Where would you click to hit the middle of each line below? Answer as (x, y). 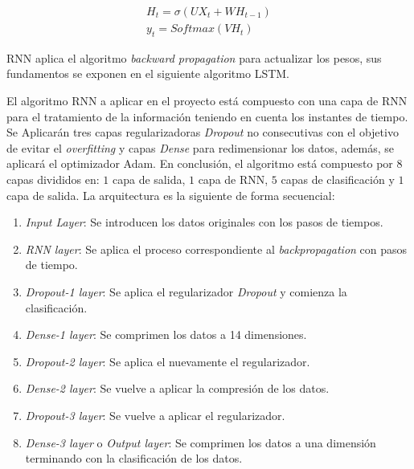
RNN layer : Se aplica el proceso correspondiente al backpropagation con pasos (216, 249)
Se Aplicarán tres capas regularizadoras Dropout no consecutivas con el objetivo (203, 132)
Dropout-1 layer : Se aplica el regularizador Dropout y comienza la (186, 291)
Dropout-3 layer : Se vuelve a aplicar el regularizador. (155, 415)
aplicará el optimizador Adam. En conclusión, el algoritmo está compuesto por (200, 163)
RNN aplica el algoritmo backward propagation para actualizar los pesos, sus (194, 57)
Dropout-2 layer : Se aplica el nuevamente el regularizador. (168, 361)
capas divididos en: (53, 179)
